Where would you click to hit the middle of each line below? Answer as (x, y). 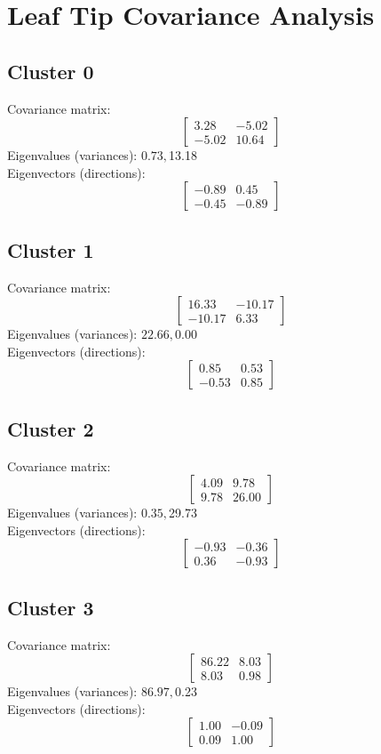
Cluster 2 (51, 428)
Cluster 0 (51, 71)
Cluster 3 (51, 607)
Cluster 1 (51, 249)
